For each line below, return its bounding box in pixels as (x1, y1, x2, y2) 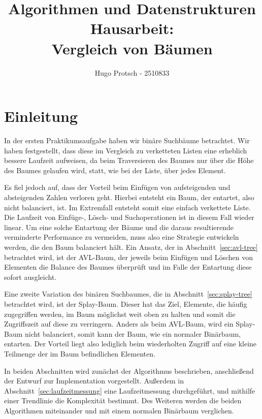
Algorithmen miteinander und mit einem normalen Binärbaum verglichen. (4, 405, 234, 415)
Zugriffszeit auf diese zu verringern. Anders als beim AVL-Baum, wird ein (4, 318, 234, 329)
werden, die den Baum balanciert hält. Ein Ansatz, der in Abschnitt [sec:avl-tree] (4, 241, 258, 252)
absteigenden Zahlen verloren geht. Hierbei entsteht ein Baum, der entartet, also (4, 192, 254, 202)
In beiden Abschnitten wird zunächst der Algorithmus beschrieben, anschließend (4, 365, 254, 376)
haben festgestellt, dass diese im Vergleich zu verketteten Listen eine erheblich (4, 145, 247, 155)
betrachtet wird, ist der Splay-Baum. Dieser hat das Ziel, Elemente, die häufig (4, 298, 247, 309)
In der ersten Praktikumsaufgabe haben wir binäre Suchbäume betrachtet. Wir (4, 135, 250, 146)
